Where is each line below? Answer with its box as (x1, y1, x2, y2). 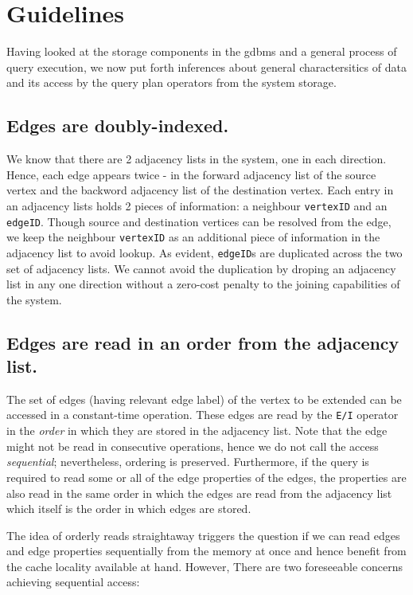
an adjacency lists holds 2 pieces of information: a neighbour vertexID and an (6, 197, 388, 213)
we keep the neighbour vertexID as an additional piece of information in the (6, 229, 380, 245)
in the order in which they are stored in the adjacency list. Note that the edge (6, 422, 388, 439)
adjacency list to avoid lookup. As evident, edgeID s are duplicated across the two (6, 244, 403, 260)
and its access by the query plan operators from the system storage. (6, 74, 337, 91)
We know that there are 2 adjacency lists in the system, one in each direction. (6, 151, 387, 167)
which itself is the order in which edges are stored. (6, 500, 251, 517)
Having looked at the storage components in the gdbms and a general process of (6, 43, 397, 60)
